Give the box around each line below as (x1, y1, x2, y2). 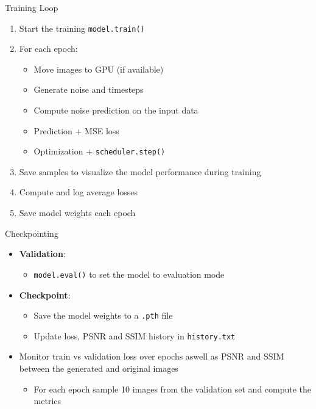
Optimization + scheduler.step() (33, 145, 166, 157)
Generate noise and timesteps (33, 83, 144, 96)
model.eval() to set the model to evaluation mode (33, 267, 225, 280)
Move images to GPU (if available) (33, 62, 164, 75)
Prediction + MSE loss (33, 124, 119, 137)
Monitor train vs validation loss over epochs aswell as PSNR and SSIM (19, 350, 284, 363)
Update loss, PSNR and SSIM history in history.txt (33, 329, 236, 342)
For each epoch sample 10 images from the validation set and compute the (33, 382, 312, 395)
